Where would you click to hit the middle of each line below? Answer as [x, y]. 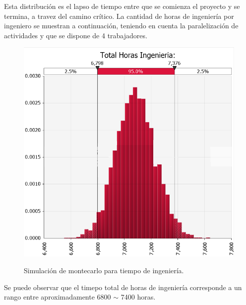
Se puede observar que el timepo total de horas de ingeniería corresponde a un [123, 287]
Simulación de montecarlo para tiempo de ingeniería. [104, 270]
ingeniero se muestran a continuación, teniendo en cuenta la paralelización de [121, 26]
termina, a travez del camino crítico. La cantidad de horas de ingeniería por [119, 16]
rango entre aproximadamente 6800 [58, 297]
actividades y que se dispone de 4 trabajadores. [76, 35]
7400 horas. [138, 297]
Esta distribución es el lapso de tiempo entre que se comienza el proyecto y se [122, 6]
